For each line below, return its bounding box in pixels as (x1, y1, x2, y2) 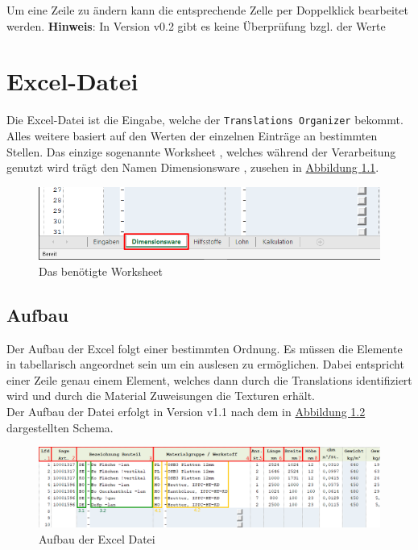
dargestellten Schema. (6, 419, 114, 435)
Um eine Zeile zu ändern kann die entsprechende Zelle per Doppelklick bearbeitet (6, 2, 408, 18)
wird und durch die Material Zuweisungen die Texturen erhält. (6, 387, 315, 404)
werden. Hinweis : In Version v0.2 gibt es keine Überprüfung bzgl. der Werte (6, 17, 386, 34)
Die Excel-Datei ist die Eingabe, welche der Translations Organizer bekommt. (6, 111, 404, 128)
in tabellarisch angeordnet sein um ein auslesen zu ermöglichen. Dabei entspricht (6, 356, 404, 373)
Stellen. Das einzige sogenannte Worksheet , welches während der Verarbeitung (6, 143, 396, 160)
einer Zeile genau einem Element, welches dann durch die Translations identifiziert (6, 371, 412, 388)
